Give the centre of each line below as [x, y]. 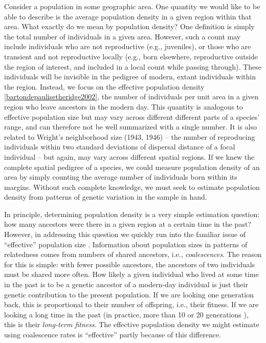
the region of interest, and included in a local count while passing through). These [133, 66]
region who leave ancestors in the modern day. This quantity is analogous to [124, 106]
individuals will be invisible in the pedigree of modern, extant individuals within [130, 77]
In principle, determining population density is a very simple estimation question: [132, 214]
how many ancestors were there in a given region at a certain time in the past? [128, 224]
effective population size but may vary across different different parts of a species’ [132, 116]
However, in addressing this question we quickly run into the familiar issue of [125, 234]
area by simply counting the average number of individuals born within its [121, 177]
